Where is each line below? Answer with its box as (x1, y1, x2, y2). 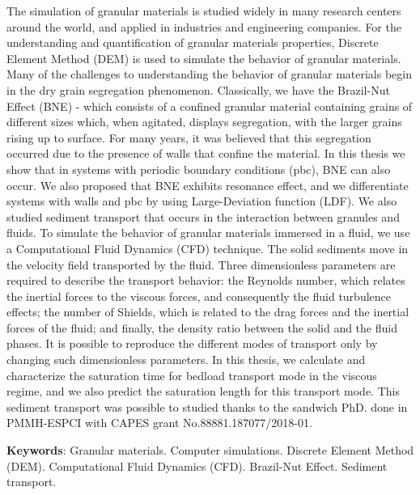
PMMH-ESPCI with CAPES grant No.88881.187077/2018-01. (6, 414, 312, 431)
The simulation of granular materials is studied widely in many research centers (6, 2, 401, 19)
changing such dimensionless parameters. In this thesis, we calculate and (6, 351, 366, 368)
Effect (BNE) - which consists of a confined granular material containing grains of (6, 97, 413, 114)
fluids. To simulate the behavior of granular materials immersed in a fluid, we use (6, 224, 410, 241)
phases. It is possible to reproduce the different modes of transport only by (6, 335, 378, 352)
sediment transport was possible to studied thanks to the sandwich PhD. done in (6, 398, 408, 415)
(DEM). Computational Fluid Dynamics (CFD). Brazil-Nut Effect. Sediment (6, 457, 388, 474)
